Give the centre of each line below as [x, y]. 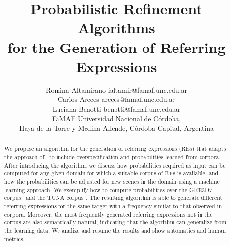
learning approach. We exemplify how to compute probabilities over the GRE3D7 [108, 189]
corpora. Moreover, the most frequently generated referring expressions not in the [108, 214]
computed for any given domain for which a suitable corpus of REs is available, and [111, 173]
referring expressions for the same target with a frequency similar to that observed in [113, 206]
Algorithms [116, 28]
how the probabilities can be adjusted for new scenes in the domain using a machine [112, 182]
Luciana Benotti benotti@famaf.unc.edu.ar [116, 109]
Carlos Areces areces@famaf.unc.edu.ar [116, 99]
